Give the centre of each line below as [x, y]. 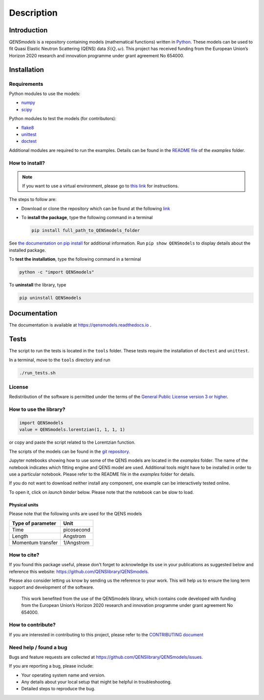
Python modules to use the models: [45, 94]
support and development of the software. [52, 587]
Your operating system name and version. [63, 675]
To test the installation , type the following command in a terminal [75, 259]
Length [20, 536]
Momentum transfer [35, 543]
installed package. [27, 250]
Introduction [28, 30]
